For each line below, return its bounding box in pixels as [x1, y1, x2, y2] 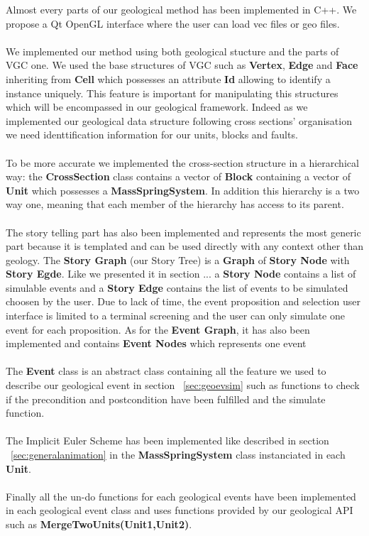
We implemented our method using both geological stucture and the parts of [6, 43, 339, 58]
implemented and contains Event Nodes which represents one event [6, 336, 307, 351]
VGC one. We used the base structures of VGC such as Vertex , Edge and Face [6, 58, 358, 72]
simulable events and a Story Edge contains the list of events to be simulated [6, 280, 348, 295]
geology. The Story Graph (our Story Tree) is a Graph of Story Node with [6, 252, 350, 267]
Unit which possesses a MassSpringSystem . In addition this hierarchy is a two [6, 182, 360, 197]
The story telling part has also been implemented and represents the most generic [6, 224, 361, 239]
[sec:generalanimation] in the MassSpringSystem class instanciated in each [11, 447, 346, 461]
